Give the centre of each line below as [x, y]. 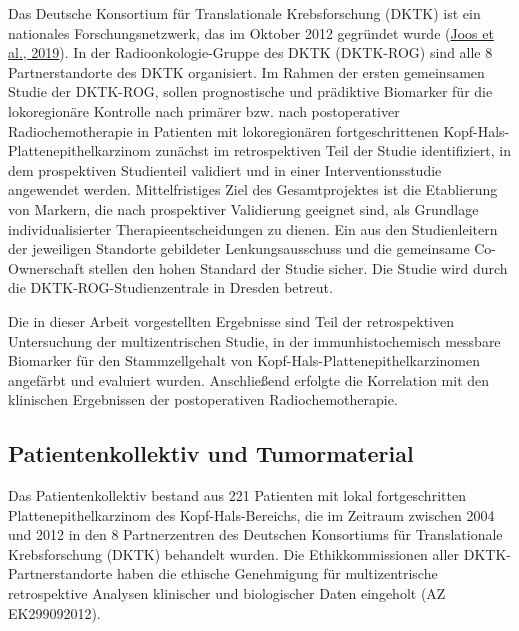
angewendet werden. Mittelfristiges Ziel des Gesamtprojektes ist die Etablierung [253, 189]
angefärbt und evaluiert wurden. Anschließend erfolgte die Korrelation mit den [249, 379]
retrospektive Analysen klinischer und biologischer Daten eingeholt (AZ [227, 593]
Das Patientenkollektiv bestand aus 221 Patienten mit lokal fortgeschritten [237, 495]
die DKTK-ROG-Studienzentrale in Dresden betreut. [170, 287]
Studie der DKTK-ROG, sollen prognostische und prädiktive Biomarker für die [250, 91]
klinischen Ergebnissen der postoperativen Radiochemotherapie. [203, 399]
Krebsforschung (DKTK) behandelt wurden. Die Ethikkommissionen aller [234, 553]
